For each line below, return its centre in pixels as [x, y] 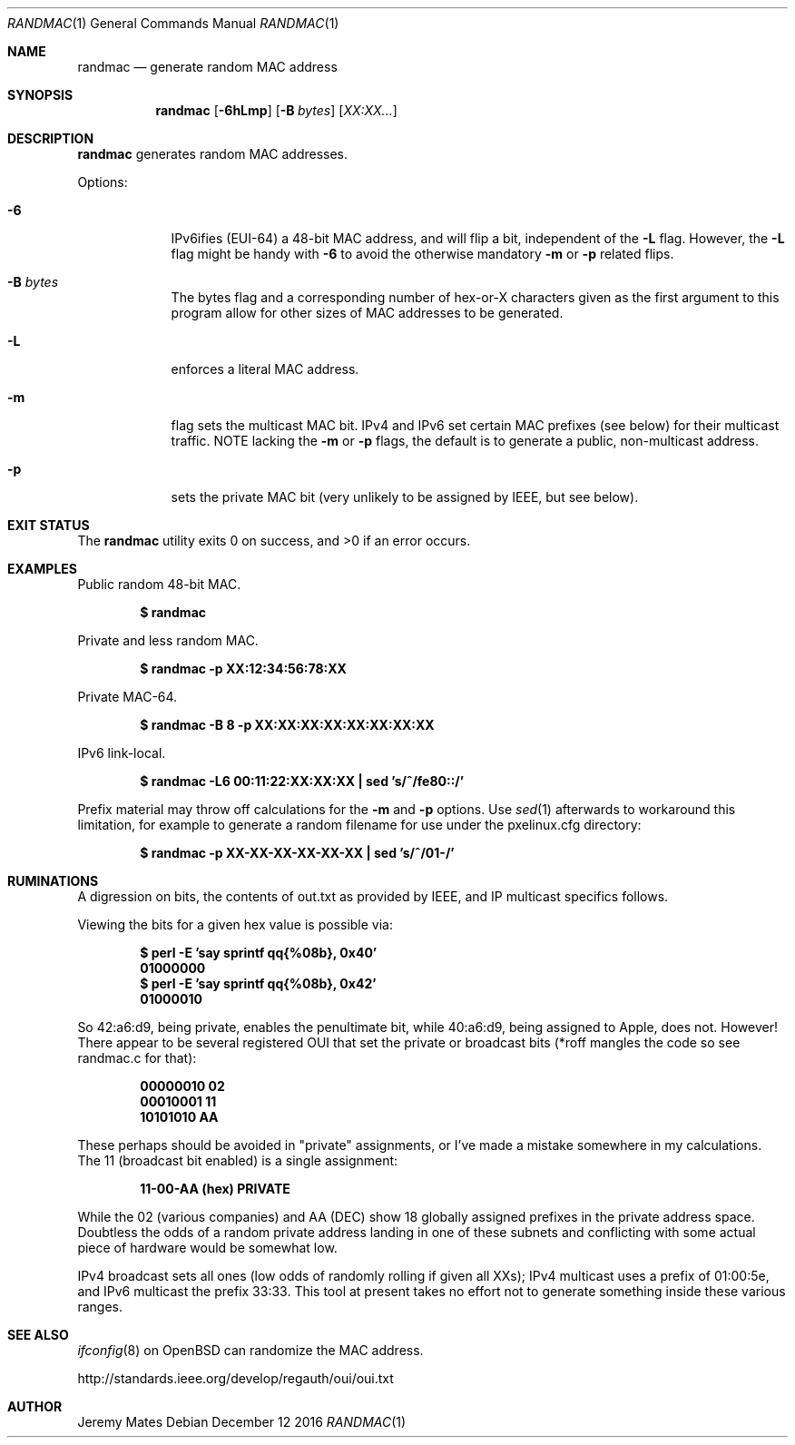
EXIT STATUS [49, 525]
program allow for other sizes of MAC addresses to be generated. [367, 313]
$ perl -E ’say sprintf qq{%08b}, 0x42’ [258, 983]
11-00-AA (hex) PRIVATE [215, 1189]
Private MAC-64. [128, 697]
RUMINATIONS [53, 881]
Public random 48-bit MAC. [159, 584]
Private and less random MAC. [168, 640]
